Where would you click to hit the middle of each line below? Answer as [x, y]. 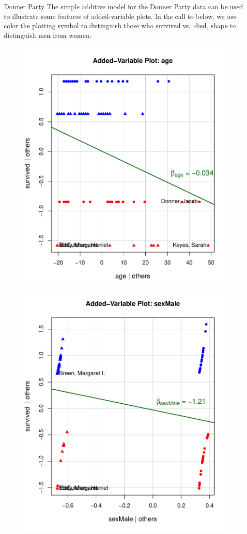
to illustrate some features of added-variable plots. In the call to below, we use [120, 16]
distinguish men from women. [48, 35]
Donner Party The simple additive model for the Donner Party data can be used [123, 6]
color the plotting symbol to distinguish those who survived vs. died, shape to [120, 26]
